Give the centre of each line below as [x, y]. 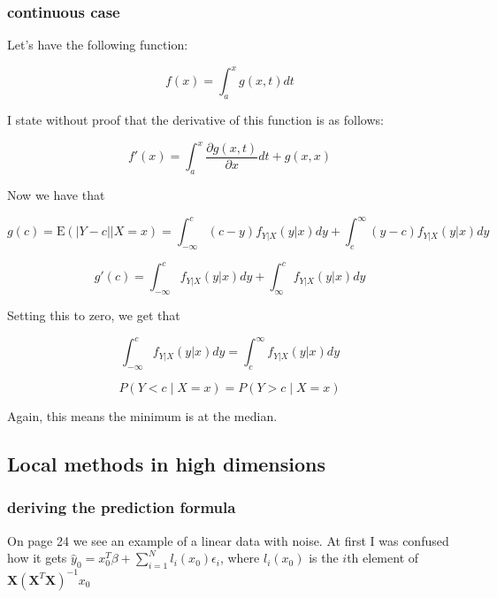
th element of [383, 558]
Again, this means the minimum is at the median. [142, 416]
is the [324, 558]
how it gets [37, 558]
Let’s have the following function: [98, 45]
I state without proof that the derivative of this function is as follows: [195, 120]
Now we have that [56, 195]
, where [240, 558]
